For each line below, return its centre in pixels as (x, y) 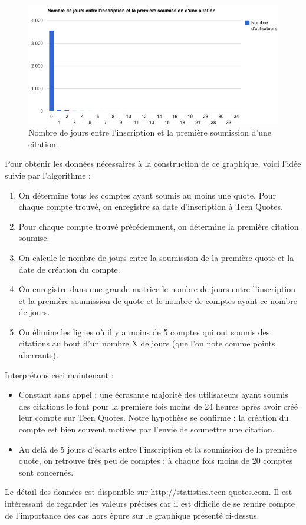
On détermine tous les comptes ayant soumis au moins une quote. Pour (147, 195)
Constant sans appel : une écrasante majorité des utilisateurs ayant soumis (153, 394)
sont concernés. (46, 472)
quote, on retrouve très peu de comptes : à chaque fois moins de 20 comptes (156, 460)
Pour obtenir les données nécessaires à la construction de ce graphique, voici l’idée (153, 164)
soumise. (34, 238)
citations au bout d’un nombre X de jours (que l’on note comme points (147, 343)
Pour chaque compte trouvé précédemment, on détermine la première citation (159, 226)
